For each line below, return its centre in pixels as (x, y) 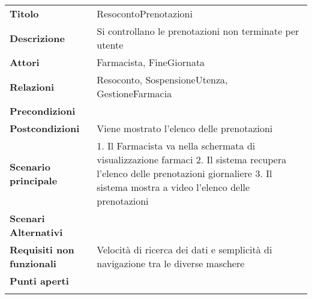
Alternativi (36, 232)
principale (34, 180)
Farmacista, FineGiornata (151, 62)
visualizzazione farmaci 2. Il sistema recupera (192, 159)
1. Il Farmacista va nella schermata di (176, 146)
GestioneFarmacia (134, 93)
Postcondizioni (45, 128)
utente (110, 45)
